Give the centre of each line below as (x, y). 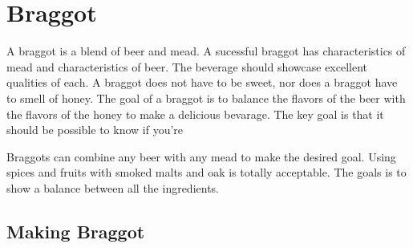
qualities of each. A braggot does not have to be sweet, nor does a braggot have (202, 82)
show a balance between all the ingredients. (113, 187)
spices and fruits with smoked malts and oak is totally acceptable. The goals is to (206, 172)
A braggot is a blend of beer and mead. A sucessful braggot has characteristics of (206, 51)
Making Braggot (76, 231)
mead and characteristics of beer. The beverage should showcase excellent (187, 66)
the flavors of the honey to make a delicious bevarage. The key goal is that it (195, 114)
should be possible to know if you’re (95, 130)
